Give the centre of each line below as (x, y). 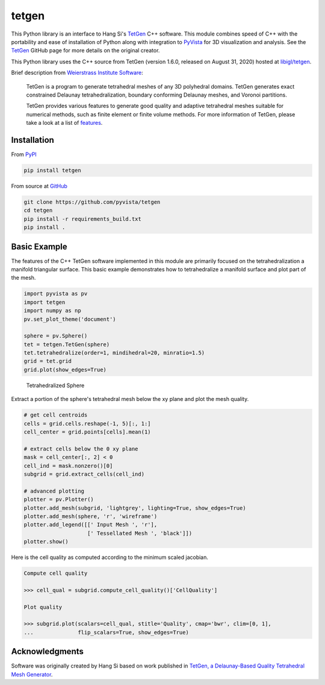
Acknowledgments (48, 652)
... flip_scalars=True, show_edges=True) (106, 632)
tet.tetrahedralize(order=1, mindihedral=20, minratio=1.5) (114, 353)
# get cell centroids (56, 415)
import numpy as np (52, 311)
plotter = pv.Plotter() (59, 500)
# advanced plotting (54, 491)
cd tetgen (38, 210)
